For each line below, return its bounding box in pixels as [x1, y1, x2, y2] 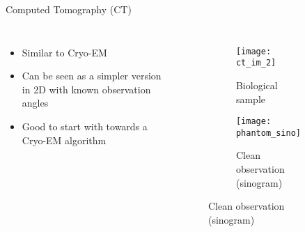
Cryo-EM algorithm [22, 132, 107, 147]
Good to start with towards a [22, 118, 148, 133]
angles [22, 95, 49, 110]
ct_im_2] [235, 58, 276, 68]
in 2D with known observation [22, 82, 151, 96]
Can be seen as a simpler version [22, 68, 162, 83]
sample [235, 91, 266, 106]
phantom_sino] [235, 127, 302, 138]
